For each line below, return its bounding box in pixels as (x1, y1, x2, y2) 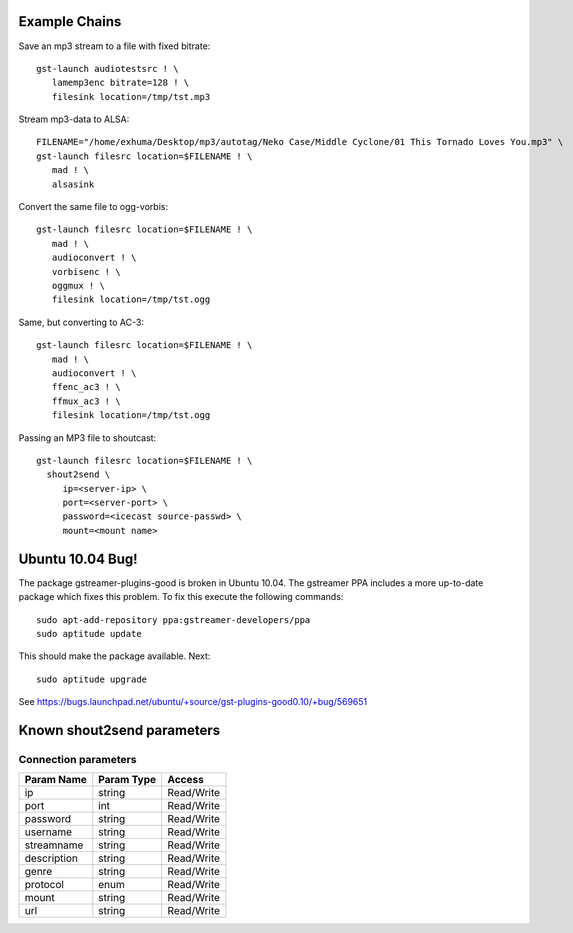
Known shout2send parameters (18, 721, 221, 739)
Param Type (98, 773, 157, 787)
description (24, 851, 79, 865)
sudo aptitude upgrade (36, 673, 148, 685)
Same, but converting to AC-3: (18, 316, 145, 328)
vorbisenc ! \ (51, 266, 121, 277)
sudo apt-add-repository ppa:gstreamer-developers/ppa (36, 614, 311, 625)
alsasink (51, 178, 95, 190)
